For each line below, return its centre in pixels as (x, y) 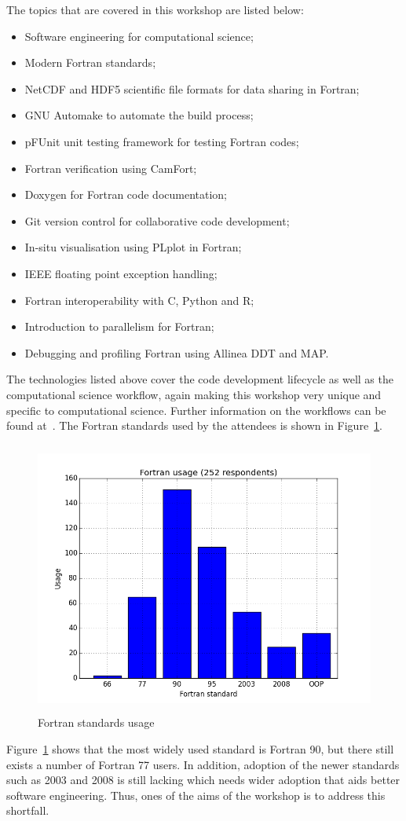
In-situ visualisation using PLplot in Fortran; (133, 247)
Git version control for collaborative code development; (157, 220)
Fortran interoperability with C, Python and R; (139, 300)
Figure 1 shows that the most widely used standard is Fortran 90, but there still (200, 749)
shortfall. (28, 810)
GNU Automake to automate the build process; (139, 115)
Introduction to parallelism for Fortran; (119, 326)
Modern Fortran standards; (90, 62)
